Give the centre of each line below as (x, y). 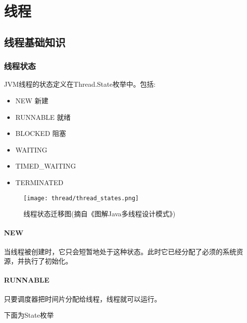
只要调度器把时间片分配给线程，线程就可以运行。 (82, 298)
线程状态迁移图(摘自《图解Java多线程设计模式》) (100, 214)
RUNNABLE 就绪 (43, 117)
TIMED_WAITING (46, 166)
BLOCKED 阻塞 (41, 133)
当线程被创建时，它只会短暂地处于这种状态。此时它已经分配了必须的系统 (120, 251)
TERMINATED (39, 182)
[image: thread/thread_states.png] (81, 198)
